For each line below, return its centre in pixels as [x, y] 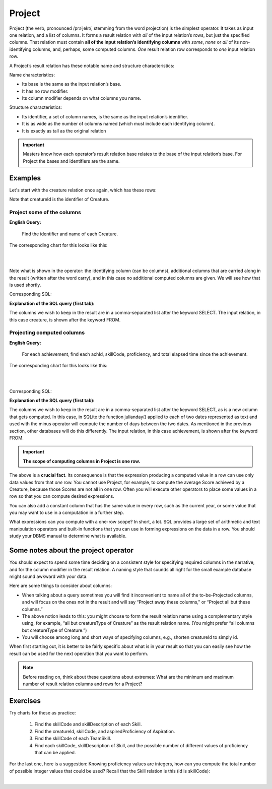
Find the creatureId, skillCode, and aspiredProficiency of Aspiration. [105, 731]
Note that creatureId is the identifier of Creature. [59, 200]
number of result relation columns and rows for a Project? [83, 684]
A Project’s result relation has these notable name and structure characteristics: [92, 65]
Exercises [25, 701]
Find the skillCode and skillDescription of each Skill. [88, 724]
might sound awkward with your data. [48, 576]
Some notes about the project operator [71, 550]
